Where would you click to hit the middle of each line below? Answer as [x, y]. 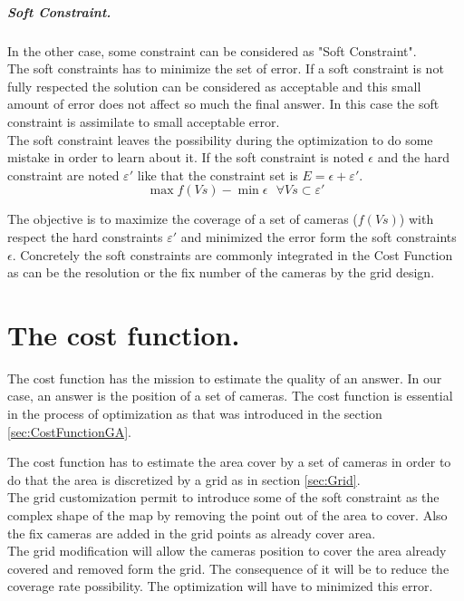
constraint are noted [63, 174]
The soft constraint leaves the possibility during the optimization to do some [220, 139]
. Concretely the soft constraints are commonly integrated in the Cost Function [232, 254]
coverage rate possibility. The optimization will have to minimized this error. [220, 586]
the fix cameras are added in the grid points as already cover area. [192, 533]
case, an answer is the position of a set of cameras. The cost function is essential [230, 396]
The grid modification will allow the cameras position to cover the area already [227, 551]
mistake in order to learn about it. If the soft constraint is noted [186, 157]
